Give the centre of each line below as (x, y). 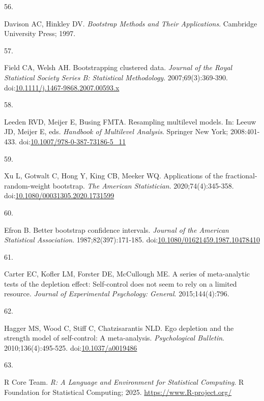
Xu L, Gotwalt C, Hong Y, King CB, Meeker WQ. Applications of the (114, 176)
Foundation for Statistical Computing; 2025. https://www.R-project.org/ (118, 392)
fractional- (241, 176)
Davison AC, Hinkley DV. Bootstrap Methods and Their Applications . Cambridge (131, 23)
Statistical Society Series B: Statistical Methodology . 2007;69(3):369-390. (116, 77)
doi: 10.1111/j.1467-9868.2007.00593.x (62, 87)
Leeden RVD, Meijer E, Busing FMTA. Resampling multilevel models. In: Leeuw (130, 121)
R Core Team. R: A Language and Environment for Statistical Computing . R (124, 382)
